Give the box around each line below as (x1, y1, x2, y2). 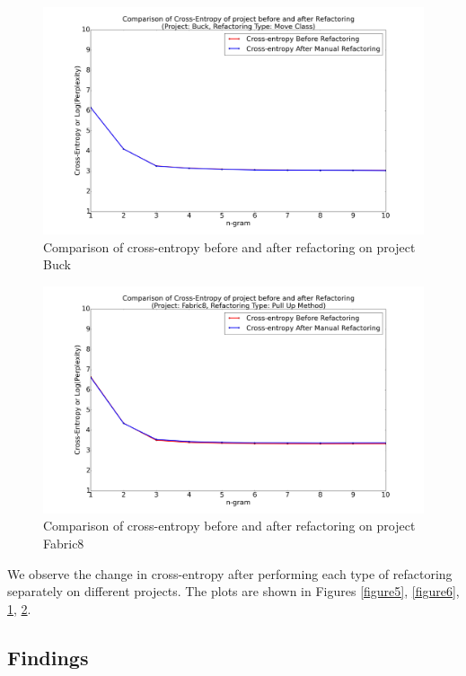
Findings (7, 643, 89, 671)
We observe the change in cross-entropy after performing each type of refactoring (7, 564, 453, 583)
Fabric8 (43, 533, 84, 552)
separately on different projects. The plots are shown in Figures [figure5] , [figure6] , (7, 582, 460, 601)
